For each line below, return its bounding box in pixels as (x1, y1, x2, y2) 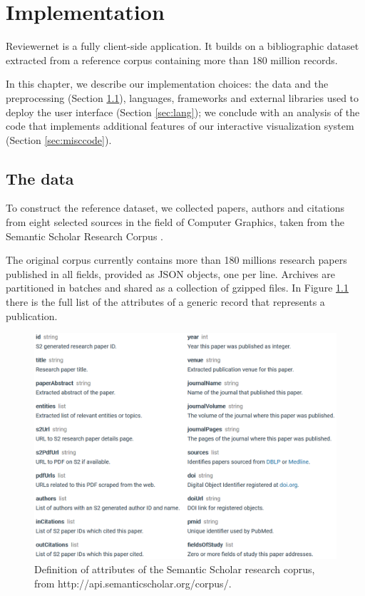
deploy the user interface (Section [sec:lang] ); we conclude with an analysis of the (6, 104, 360, 119)
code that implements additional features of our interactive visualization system (6, 118, 354, 133)
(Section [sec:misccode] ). (6, 132, 112, 147)
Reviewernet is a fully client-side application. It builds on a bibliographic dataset (6, 38, 359, 53)
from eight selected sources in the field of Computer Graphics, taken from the (6, 215, 345, 230)
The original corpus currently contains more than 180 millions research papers (6, 252, 347, 267)
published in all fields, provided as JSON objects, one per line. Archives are (6, 266, 335, 281)
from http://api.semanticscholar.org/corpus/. (34, 575, 232, 590)
